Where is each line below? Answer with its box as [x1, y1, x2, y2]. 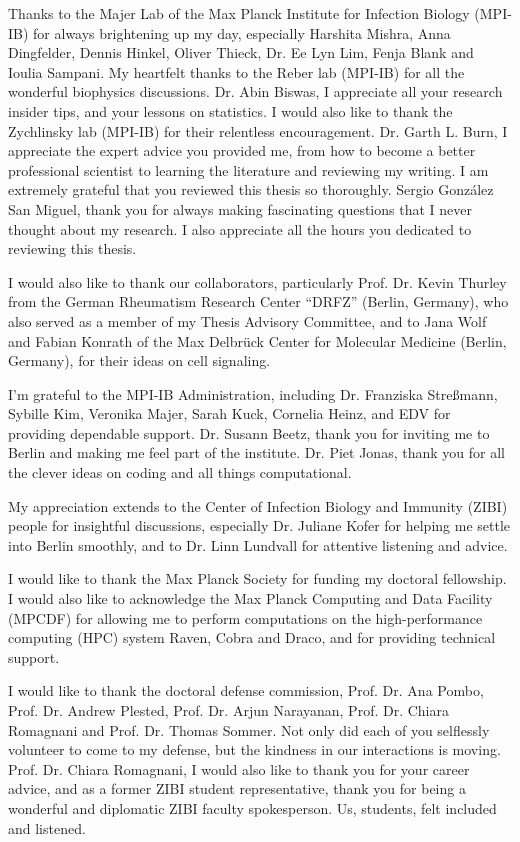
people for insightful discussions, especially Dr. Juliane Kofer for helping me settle [8, 515, 510, 536]
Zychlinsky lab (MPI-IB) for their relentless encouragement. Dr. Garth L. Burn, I [8, 120, 508, 141]
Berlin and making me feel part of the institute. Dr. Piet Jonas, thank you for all [8, 442, 505, 463]
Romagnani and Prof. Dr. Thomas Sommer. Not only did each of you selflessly [8, 719, 490, 740]
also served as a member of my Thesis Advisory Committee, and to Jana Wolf [8, 310, 487, 331]
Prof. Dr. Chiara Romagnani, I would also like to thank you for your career [8, 758, 470, 779]
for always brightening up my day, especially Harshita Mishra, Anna [33, 22, 451, 43]
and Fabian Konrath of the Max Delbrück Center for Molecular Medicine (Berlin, [8, 330, 507, 351]
